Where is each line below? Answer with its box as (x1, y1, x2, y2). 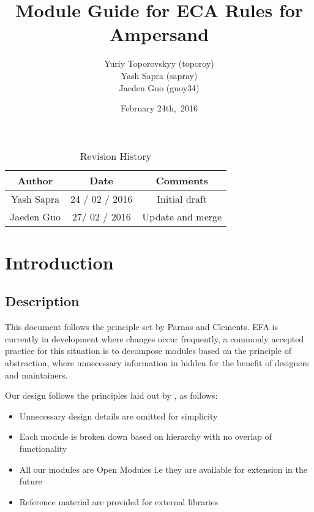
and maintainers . (5, 368, 68, 381)
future (19, 475, 42, 488)
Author (17, 173, 53, 187)
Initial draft (157, 191, 207, 206)
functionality (19, 442, 67, 455)
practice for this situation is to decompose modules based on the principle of (5, 344, 292, 357)
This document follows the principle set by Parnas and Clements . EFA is (5, 320, 278, 333)
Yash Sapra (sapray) (121, 69, 198, 81)
